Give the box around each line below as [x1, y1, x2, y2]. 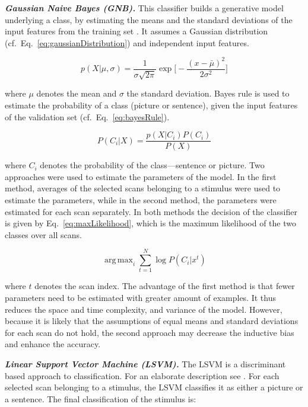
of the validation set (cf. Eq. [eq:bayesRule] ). [5, 110, 170, 123]
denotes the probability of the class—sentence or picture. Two [40, 159, 265, 171]
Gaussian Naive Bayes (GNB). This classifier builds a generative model [5, 2, 284, 14]
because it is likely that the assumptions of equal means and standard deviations [5, 315, 299, 327]
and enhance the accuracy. [5, 338, 101, 350]
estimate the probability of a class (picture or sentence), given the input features [5, 98, 298, 111]
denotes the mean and [36, 87, 117, 100]
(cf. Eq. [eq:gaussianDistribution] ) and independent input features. [5, 36, 249, 49]
